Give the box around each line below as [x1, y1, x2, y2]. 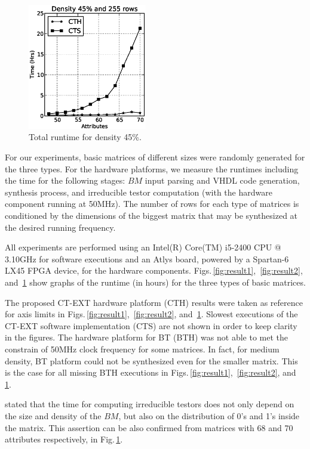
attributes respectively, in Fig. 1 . [5, 433, 123, 445]
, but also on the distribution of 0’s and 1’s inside [118, 409, 300, 422]
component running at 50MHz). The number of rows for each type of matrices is [5, 197, 299, 210]
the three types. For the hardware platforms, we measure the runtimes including [5, 162, 299, 175]
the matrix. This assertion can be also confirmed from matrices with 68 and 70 [5, 421, 293, 433]
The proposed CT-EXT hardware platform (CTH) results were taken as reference [5, 296, 303, 308]
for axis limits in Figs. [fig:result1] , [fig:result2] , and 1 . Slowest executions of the [5, 308, 298, 320]
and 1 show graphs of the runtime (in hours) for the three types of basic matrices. [5, 275, 306, 288]
